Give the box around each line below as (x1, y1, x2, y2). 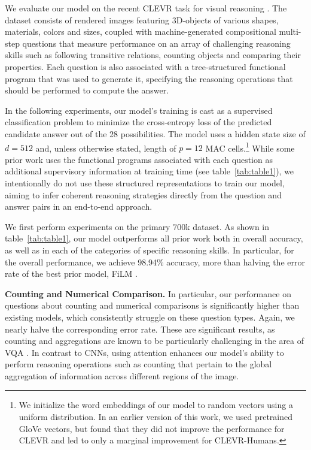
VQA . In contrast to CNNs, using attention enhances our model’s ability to (5, 346, 284, 358)
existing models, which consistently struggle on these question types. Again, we (5, 310, 295, 323)
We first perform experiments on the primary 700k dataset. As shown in (5, 220, 270, 232)
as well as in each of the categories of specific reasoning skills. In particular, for (5, 243, 294, 256)
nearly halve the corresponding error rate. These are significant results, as (5, 322, 275, 335)
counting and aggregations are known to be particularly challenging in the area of (5, 334, 304, 347)
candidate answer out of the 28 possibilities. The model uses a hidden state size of (5, 127, 306, 140)
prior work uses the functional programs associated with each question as (5, 153, 273, 165)
